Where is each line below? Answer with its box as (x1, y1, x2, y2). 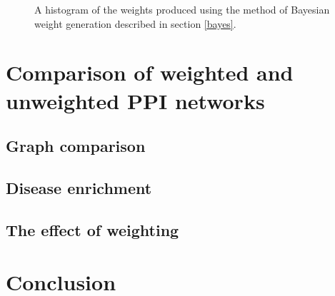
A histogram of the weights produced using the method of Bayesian (34, 2, 330, 16)
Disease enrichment (6, 176, 152, 198)
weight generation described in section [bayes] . (34, 16, 236, 31)
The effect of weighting (6, 218, 179, 240)
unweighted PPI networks (6, 86, 265, 115)
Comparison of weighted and (6, 58, 294, 87)
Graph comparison (6, 135, 146, 157)
